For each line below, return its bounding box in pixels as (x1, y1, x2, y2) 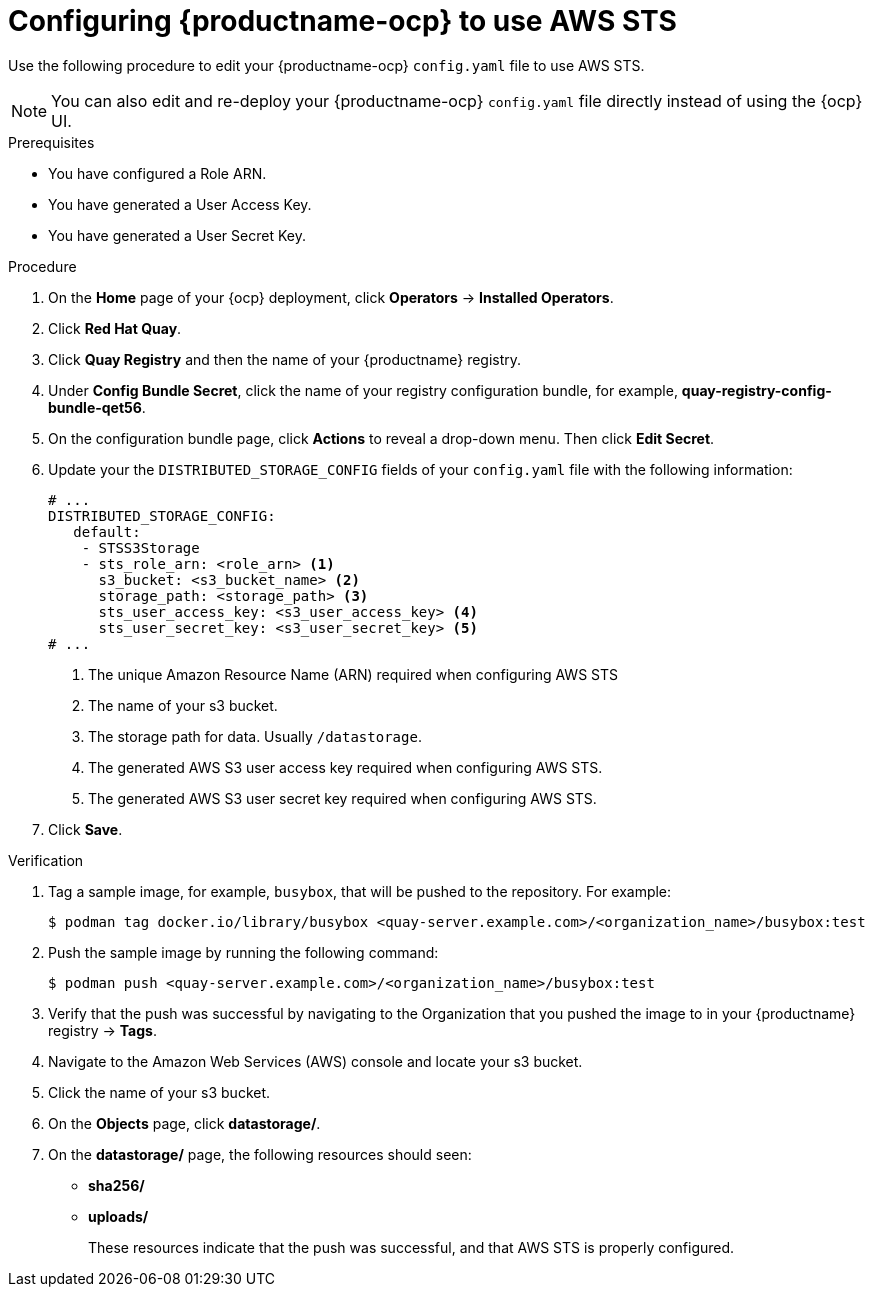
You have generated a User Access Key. (48, 195, 312, 213)
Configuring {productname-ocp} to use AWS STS (8, 4, 677, 38)
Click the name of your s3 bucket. (48, 1083, 271, 1101)
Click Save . (48, 820, 123, 838)
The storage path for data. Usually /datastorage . (88, 727, 422, 745)
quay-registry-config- (681, 381, 832, 399)
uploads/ (88, 1207, 149, 1225)
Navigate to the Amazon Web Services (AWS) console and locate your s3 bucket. (48, 1052, 583, 1070)
